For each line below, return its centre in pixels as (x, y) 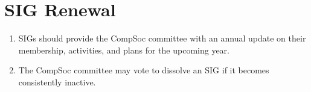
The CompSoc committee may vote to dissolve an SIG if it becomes (144, 70)
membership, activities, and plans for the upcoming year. (124, 50)
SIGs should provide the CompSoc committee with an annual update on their (162, 38)
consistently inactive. (57, 81)
